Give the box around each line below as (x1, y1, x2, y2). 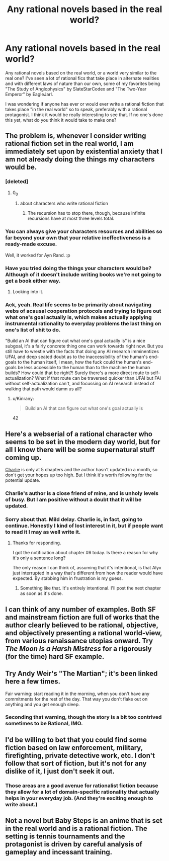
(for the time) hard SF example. (5, 652, 105, 661)
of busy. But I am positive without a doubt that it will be (5, 496, 142, 503)
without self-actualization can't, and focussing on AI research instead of (5, 381, 155, 387)
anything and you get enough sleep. (5, 701, 80, 707)
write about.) (5, 801, 38, 808)
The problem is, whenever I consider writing (5, 132, 146, 140)
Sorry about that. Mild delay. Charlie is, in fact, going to (5, 515, 142, 523)
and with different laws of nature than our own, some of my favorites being (5, 80, 160, 87)
